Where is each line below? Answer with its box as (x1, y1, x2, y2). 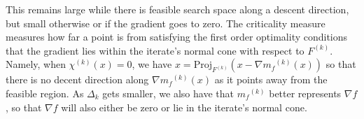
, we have (132, 57, 172, 71)
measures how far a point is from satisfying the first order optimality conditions (6, 29, 348, 44)
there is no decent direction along (6, 72, 149, 87)
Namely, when (6, 57, 66, 71)
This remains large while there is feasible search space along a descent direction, (6, 2, 349, 16)
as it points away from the (214, 72, 328, 87)
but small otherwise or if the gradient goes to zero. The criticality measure (6, 15, 325, 30)
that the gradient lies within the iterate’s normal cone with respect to (6, 43, 304, 57)
